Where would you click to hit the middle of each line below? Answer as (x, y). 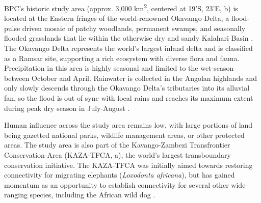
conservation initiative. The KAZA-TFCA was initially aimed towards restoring (128, 165)
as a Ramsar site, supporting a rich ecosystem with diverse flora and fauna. (122, 58)
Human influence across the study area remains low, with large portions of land (128, 125)
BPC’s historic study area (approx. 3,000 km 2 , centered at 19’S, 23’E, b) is (121, 7)
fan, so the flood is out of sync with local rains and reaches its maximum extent (129, 98)
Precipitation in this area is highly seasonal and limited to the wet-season (119, 68)
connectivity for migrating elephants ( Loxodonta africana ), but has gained (120, 175)
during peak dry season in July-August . (67, 108)
